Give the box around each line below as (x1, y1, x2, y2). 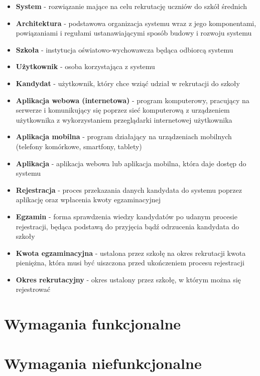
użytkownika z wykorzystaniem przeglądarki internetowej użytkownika (16, 114, 232, 125)
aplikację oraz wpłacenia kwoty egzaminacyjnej (16, 194, 161, 205)
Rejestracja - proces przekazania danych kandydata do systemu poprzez (16, 184, 242, 195)
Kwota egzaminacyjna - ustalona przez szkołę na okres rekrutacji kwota (16, 247, 246, 258)
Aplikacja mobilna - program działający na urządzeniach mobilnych (16, 131, 232, 142)
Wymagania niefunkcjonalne (4, 352, 202, 373)
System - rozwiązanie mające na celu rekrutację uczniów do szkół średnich (16, 1, 247, 11)
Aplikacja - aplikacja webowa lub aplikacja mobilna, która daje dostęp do (16, 158, 246, 168)
